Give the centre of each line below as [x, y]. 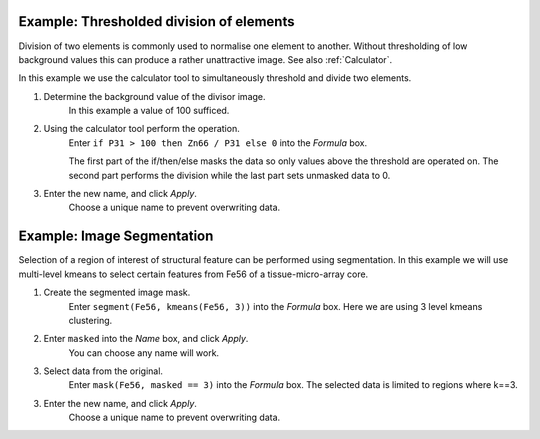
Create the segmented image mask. [117, 292]
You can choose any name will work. [144, 352]
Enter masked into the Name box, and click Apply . [146, 339]
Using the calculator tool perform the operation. [141, 129]
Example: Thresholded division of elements [156, 21]
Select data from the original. [103, 371]
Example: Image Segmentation [116, 236]
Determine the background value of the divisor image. [154, 96]
